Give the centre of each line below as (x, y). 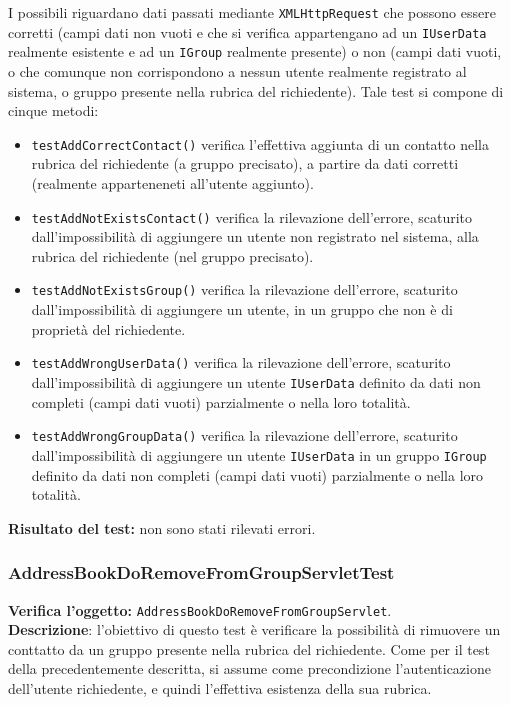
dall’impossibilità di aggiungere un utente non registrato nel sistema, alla (255, 236)
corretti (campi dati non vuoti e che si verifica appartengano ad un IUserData (247, 31)
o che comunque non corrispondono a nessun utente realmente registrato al (237, 70)
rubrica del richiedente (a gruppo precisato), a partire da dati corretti (245, 163)
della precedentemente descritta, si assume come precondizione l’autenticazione (249, 668)
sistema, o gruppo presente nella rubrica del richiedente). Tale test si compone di (256, 90)
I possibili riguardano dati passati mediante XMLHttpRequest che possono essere (252, 12)
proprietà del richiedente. (108, 328)
